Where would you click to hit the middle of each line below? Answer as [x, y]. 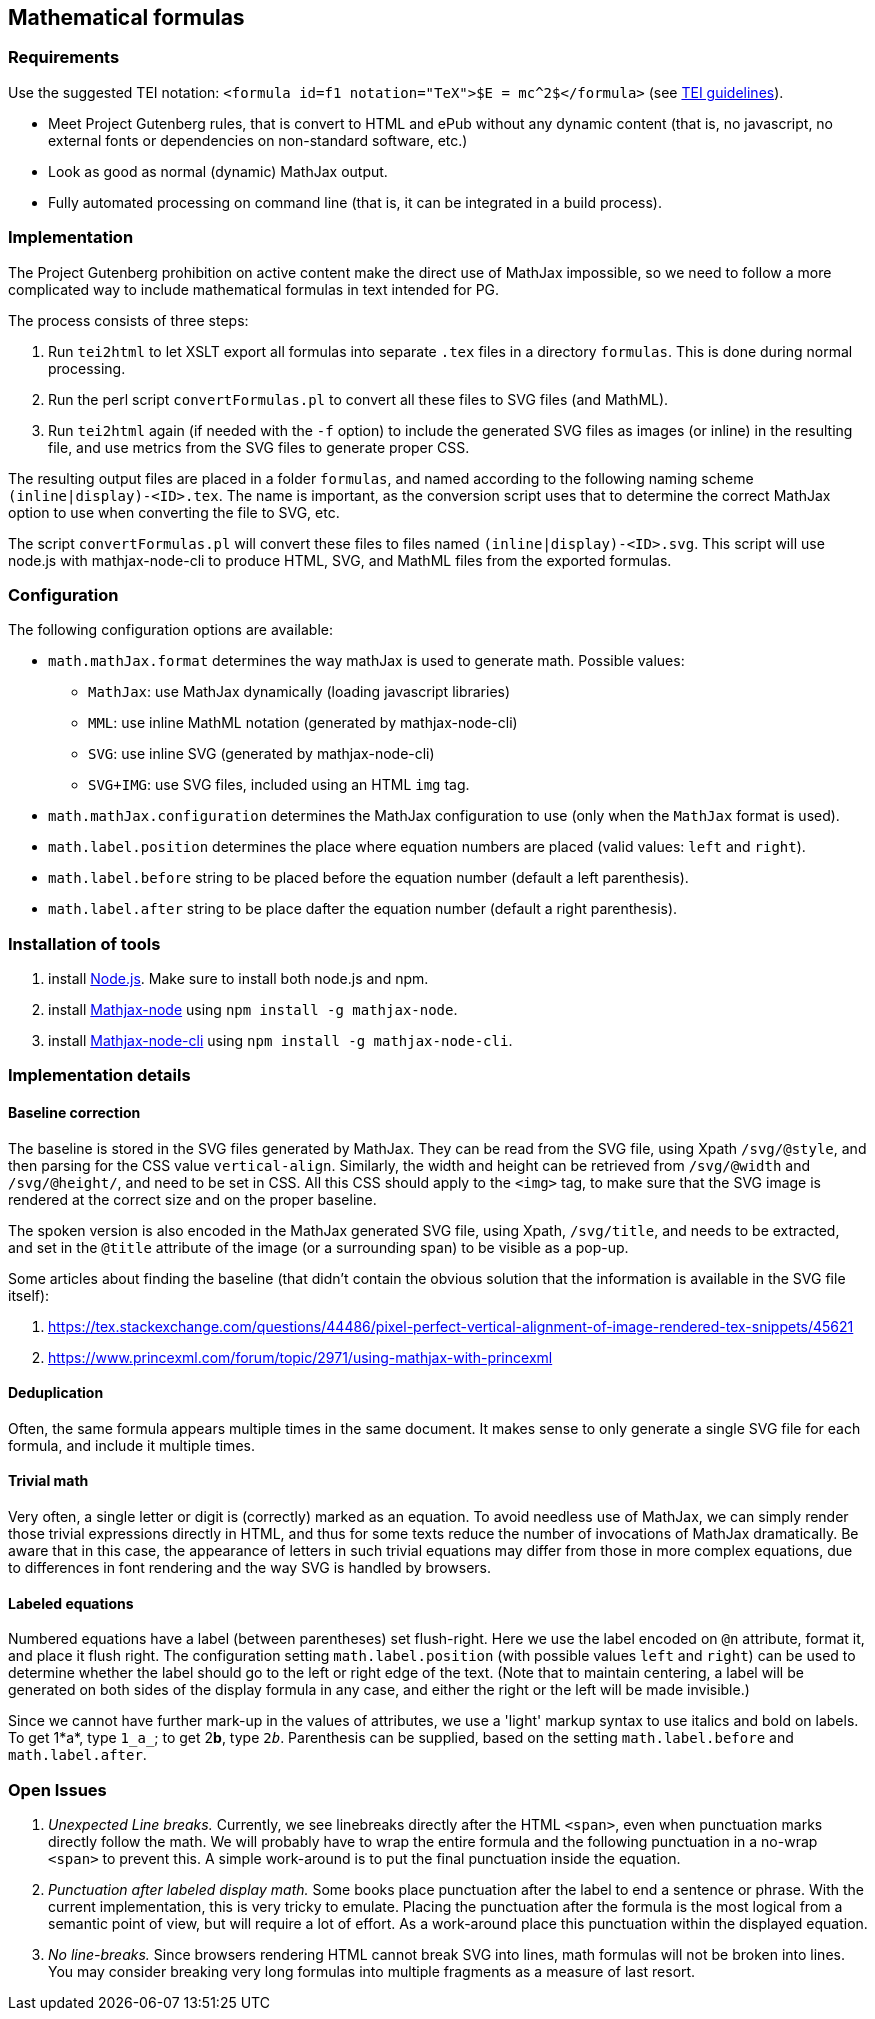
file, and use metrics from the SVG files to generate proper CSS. [259, 447]
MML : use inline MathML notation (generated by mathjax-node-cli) [303, 723]
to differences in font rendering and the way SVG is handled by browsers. [250, 1568]
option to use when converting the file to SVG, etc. [174, 512]
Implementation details [99, 1075]
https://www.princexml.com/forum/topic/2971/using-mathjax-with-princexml [300, 1357]
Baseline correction [74, 1113]
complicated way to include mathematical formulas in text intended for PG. [254, 289]
